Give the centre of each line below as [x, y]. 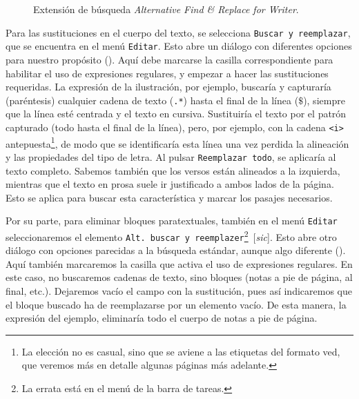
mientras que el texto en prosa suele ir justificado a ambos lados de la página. [170, 184]
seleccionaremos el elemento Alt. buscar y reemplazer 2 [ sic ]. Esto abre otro [171, 235]
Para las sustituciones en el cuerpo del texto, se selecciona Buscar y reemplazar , [178, 32]
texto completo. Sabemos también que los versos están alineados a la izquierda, [173, 170]
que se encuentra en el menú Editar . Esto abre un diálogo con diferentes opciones [179, 46]
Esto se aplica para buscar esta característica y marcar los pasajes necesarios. [169, 197]
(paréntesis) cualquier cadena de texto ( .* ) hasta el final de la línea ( [152, 100]
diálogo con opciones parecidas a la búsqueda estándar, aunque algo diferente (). [176, 250]
